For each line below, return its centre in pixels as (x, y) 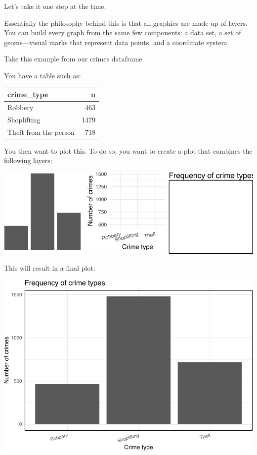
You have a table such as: (43, 75)
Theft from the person (41, 132)
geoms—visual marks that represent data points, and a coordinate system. (117, 42)
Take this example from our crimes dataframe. (74, 59)
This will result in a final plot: (50, 268)
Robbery (21, 107)
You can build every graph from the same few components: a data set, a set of (123, 32)
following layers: (28, 160)
